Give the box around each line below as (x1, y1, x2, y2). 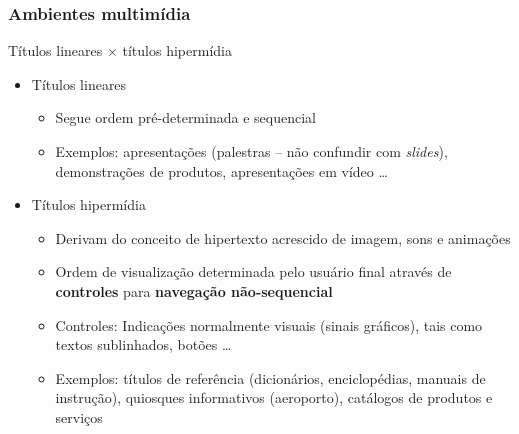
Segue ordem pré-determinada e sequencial (55, 107, 316, 128)
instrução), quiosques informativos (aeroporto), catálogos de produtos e (55, 387, 493, 408)
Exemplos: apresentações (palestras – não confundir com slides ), (55, 141, 448, 161)
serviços (55, 406, 103, 427)
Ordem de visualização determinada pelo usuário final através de (55, 261, 452, 282)
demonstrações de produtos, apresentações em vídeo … (55, 160, 388, 181)
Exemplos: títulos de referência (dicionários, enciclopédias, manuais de (55, 367, 486, 388)
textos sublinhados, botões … (55, 334, 232, 355)
